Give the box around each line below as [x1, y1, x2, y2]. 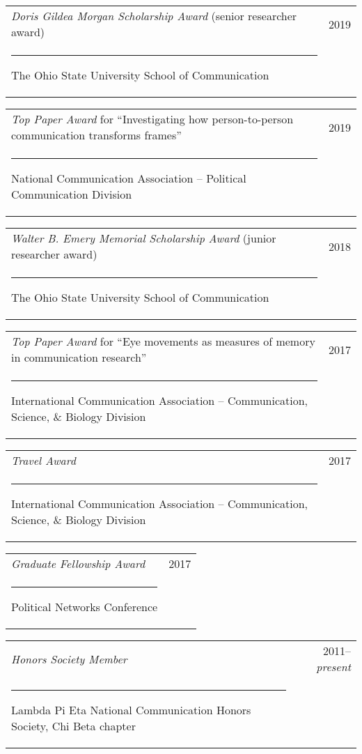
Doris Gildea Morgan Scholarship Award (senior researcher [11, 8, 297, 24]
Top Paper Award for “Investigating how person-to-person [11, 111, 294, 127]
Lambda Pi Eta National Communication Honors [11, 702, 251, 718]
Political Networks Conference [11, 599, 158, 615]
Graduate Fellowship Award [11, 555, 145, 571]
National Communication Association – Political [11, 170, 246, 186]
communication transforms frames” [11, 127, 182, 143]
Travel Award [11, 452, 76, 468]
